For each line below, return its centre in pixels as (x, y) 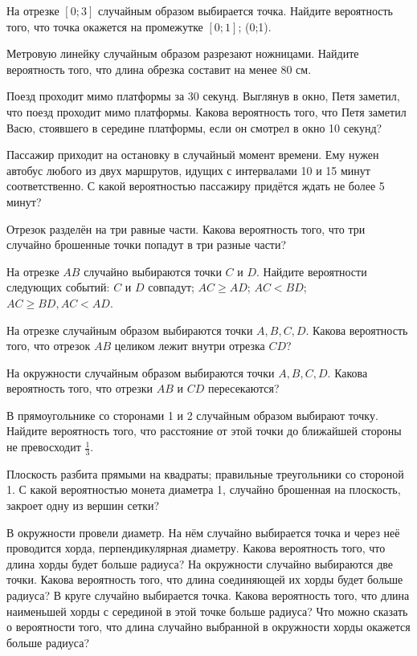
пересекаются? (243, 388)
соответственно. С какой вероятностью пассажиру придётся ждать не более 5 (196, 186)
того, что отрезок (49, 346)
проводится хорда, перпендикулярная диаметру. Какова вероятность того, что (196, 548)
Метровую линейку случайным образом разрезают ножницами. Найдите (183, 53)
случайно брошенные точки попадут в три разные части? (147, 244)
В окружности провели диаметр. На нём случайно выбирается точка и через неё (203, 532)
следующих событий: (58, 287)
